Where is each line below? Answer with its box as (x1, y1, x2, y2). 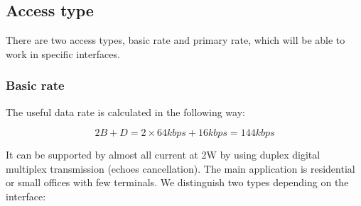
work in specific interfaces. (6, 46, 120, 61)
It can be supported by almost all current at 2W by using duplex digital (6, 147, 320, 162)
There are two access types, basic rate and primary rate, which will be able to (6, 33, 345, 47)
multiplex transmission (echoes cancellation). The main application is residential (6, 161, 355, 176)
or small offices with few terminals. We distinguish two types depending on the (6, 175, 349, 190)
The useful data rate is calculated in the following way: (6, 104, 245, 119)
